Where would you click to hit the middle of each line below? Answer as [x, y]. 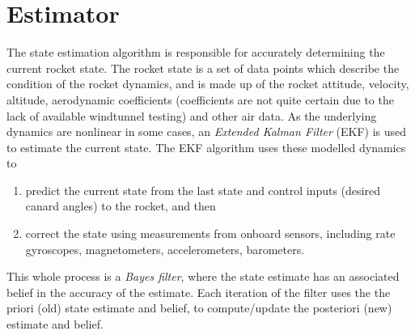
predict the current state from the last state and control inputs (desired [203, 190]
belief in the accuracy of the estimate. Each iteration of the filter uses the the [199, 292]
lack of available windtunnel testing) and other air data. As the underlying [192, 115]
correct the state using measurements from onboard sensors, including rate [210, 233]
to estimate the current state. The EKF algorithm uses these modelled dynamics [206, 147]
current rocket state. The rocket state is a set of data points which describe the [203, 68]
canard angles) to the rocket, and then [121, 206]
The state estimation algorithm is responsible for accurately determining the [196, 52]
